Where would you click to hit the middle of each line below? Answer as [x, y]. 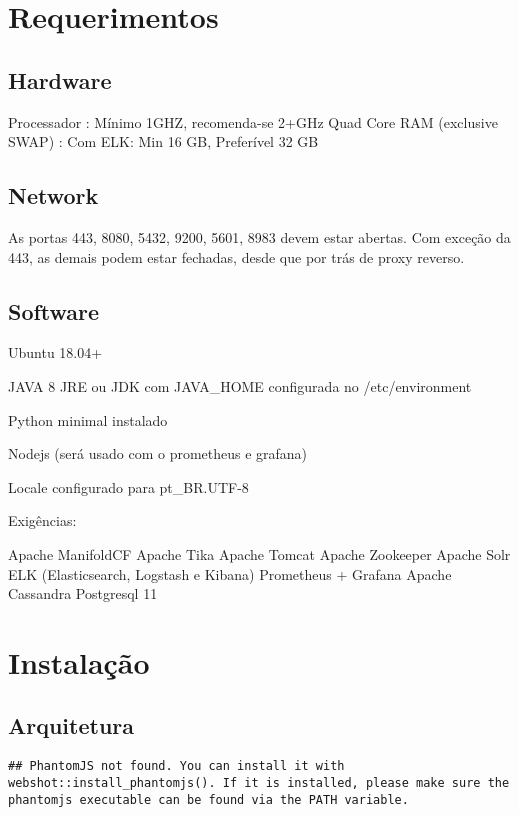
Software [54, 310]
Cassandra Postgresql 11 [83, 593]
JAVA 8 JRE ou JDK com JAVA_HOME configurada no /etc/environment [240, 385]
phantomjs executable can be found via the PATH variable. [208, 799]
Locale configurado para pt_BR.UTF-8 [128, 486]
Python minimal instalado [88, 419]
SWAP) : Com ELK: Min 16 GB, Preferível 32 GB [163, 141]
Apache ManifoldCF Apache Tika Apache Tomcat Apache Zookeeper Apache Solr [259, 553]
